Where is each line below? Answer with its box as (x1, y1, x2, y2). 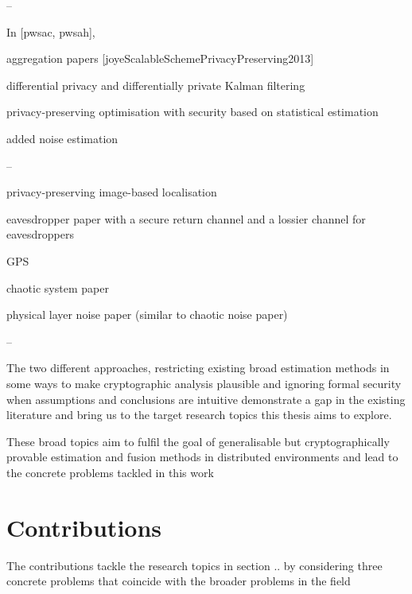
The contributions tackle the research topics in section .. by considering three (6, 557, 383, 573)
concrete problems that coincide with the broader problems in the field (6, 573, 351, 589)
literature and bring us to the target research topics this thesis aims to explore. (6, 406, 392, 423)
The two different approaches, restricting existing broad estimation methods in (6, 359, 390, 376)
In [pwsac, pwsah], (6, 23, 95, 40)
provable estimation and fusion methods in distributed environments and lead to (6, 448, 398, 465)
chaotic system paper (6, 279, 109, 296)
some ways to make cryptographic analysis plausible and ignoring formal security (6, 375, 402, 391)
